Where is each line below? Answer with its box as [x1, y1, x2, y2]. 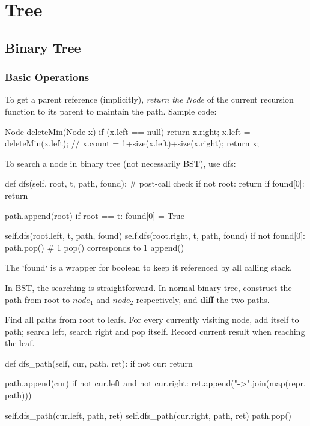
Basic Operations [5, 70, 90, 85]
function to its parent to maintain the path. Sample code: [5, 104, 217, 117]
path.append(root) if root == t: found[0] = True [5, 209, 184, 221]
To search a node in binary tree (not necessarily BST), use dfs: [5, 157, 236, 169]
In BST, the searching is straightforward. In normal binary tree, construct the [5, 281, 292, 293]
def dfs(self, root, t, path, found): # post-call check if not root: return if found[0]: [5, 177, 305, 190]
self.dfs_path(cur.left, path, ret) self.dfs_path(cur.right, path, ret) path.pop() [5, 409, 292, 421]
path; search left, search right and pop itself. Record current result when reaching [5, 325, 305, 337]
